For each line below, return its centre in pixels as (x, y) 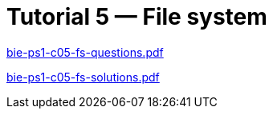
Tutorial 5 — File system (137, 17)
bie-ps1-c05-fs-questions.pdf (85, 52)
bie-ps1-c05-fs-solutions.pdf (83, 77)
